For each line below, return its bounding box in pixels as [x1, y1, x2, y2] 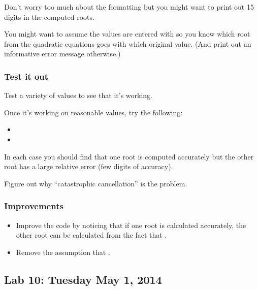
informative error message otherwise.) [4, 48, 121, 59]
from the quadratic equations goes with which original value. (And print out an [4, 38, 251, 49]
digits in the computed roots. [4, 11, 94, 22]
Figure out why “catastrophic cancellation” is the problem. [4, 178, 187, 188]
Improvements [4, 200, 63, 212]
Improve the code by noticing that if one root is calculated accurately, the [16, 219, 246, 230]
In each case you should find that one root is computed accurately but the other [4, 151, 254, 162]
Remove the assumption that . [16, 246, 110, 257]
